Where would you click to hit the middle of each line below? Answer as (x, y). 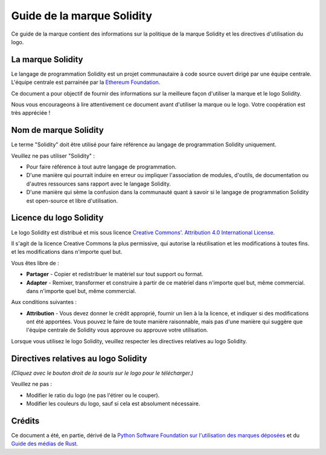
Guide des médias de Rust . (45, 444)
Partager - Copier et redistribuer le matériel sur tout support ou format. (115, 274)
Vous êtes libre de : (35, 263)
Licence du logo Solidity (57, 218)
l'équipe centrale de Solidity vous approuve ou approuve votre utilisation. (117, 330)
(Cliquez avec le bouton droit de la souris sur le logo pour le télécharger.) (102, 373)
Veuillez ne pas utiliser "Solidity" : (53, 156)
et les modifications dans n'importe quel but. (67, 252)
